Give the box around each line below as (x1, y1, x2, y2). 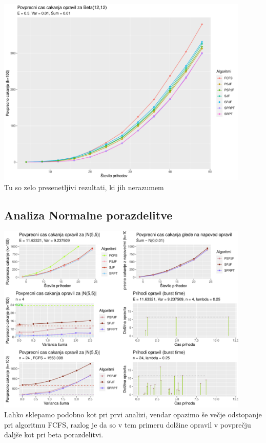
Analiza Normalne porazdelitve (4, 207, 173, 223)
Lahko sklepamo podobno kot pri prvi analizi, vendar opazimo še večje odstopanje (4, 409, 262, 420)
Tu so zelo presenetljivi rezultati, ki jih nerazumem (4, 181, 164, 192)
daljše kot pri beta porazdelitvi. (4, 429, 104, 440)
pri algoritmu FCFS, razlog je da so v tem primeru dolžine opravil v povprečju (4, 419, 251, 430)
